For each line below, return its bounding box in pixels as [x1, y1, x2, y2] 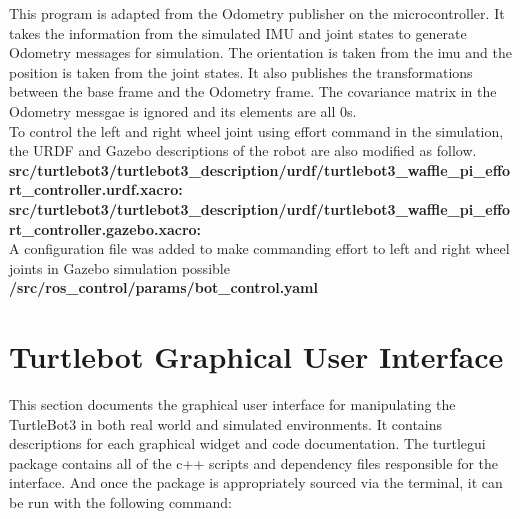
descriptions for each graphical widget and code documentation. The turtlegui [9, 433, 486, 454]
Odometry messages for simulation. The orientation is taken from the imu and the [9, 42, 512, 63]
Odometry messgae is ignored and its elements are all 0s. [9, 100, 357, 121]
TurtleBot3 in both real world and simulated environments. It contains [9, 413, 443, 434]
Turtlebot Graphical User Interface [9, 336, 504, 377]
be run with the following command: [9, 492, 232, 512]
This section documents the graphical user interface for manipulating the [9, 394, 456, 415]
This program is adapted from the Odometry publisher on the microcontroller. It [9, 3, 505, 23]
